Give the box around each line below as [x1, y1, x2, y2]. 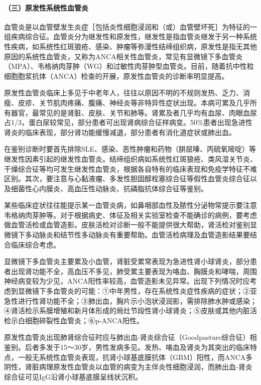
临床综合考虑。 [11, 239, 60, 249]
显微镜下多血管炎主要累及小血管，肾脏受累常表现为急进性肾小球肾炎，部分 [4, 256, 250, 267]
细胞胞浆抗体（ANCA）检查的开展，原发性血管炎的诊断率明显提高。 [4, 70, 229, 81]
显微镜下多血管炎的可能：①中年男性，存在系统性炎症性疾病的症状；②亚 [18, 286, 257, 296]
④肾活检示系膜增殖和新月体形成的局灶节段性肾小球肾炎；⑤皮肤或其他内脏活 [4, 305, 257, 316]
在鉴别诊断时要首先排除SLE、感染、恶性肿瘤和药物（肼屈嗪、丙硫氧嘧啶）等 [4, 144, 256, 154]
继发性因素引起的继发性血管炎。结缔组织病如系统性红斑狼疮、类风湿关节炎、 [4, 153, 257, 164]
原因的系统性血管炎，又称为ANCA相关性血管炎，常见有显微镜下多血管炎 [4, 51, 243, 61]
